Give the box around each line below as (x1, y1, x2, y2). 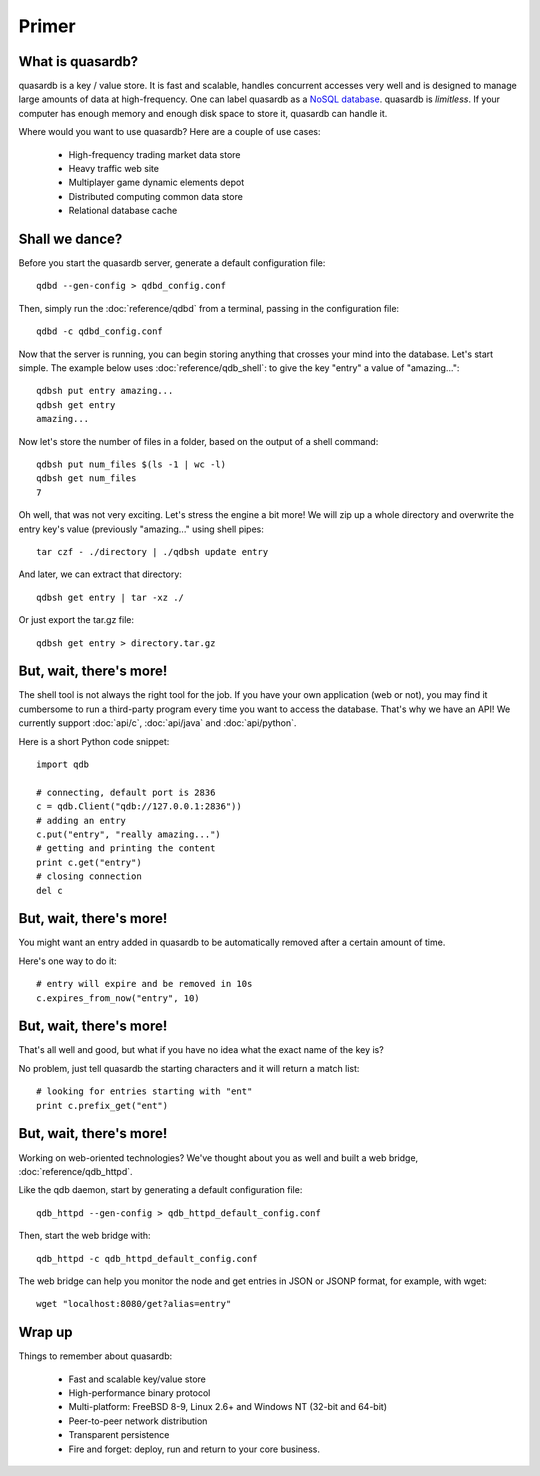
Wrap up (18, 1324, 74, 1341)
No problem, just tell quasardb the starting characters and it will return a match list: (18, 1062, 360, 1074)
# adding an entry (36, 815, 127, 826)
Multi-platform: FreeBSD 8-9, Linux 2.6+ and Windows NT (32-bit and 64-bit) (68, 1401, 388, 1413)
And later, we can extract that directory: (18, 568, 182, 580)
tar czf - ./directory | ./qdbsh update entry (36, 546, 269, 557)
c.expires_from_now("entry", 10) (36, 992, 200, 1004)
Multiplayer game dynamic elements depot (68, 176, 245, 189)
